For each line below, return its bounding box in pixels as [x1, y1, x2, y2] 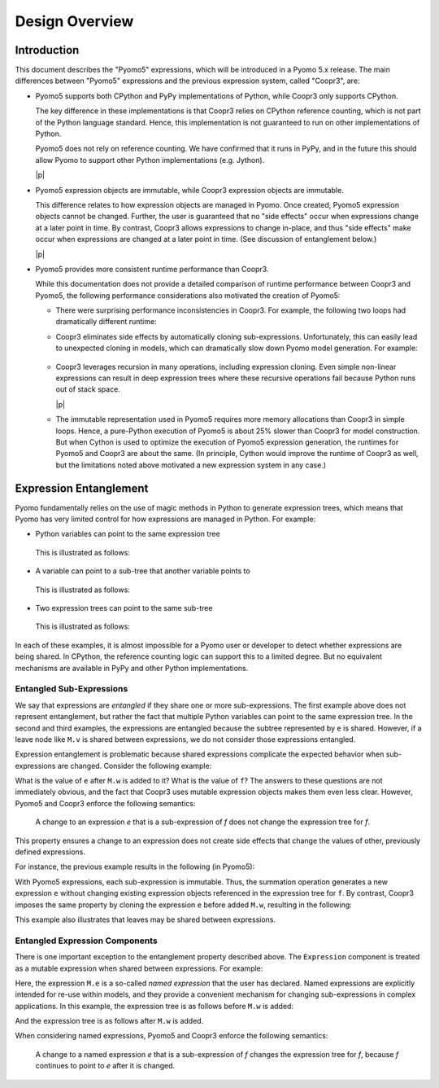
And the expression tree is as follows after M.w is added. [15, 1016, 204, 1026]
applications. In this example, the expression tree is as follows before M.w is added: [15, 1001, 294, 1011]
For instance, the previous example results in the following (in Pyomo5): [15, 862, 255, 871]
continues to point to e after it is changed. [35, 1061, 176, 1071]
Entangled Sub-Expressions [15, 683, 128, 695]
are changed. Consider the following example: [57, 761, 212, 770]
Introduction [15, 43, 80, 57]
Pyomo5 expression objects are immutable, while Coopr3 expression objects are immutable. [35, 185, 345, 195]
